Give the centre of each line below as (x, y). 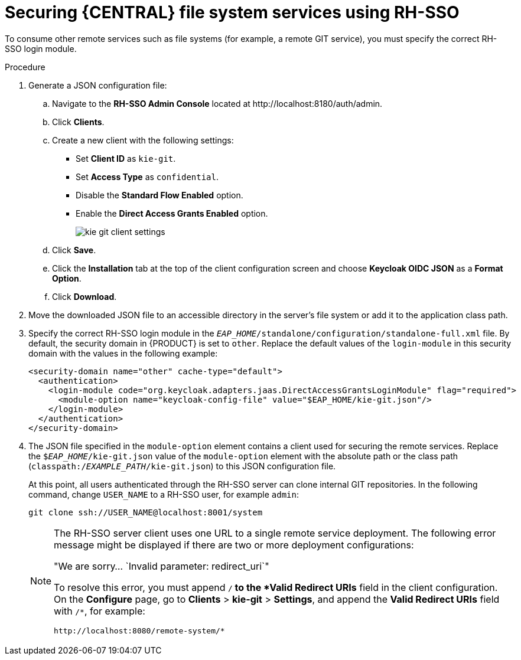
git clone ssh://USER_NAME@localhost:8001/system (146, 512)
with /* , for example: (100, 611)
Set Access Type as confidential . (147, 177)
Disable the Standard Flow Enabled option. (159, 195)
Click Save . (74, 250)
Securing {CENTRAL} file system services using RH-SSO (232, 12)
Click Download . (84, 296)
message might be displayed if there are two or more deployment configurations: (234, 545)
